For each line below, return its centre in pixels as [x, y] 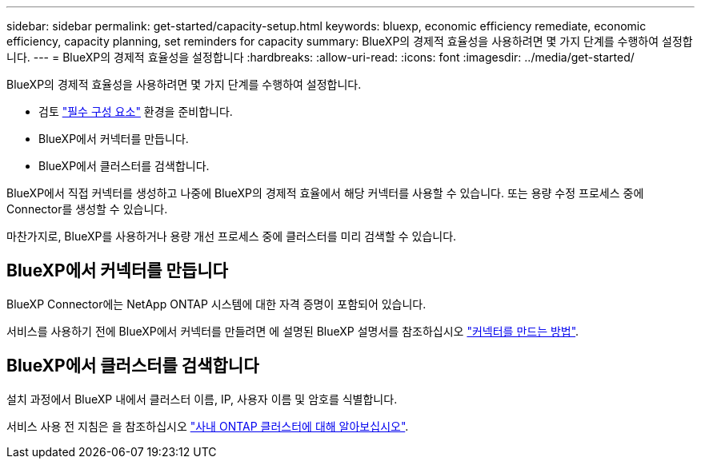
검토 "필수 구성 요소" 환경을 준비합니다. [136, 111]
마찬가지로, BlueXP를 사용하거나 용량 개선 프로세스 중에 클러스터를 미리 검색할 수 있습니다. [232, 236]
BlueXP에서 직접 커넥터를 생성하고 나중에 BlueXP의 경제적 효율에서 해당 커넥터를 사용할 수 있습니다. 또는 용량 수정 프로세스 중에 [325, 193]
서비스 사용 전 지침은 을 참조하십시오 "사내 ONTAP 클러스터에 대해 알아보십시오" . [208, 426]
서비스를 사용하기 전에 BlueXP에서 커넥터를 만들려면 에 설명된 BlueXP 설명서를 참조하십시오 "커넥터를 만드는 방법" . [293, 331]
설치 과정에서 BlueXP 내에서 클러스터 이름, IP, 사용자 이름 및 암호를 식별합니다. [202, 399]
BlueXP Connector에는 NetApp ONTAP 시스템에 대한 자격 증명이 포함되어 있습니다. [216, 304]
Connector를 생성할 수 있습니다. [87, 209]
